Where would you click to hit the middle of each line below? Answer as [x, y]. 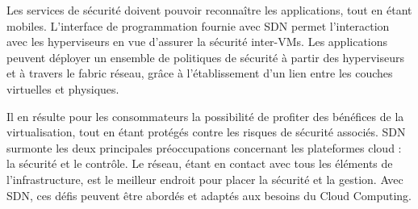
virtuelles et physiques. [63, 88]
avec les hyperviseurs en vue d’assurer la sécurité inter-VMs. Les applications [197, 42]
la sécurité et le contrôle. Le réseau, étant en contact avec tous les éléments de [200, 163]
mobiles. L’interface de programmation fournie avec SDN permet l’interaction [198, 25]
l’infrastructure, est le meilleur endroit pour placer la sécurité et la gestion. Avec [205, 179]
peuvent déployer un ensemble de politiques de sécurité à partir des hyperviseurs [206, 57]
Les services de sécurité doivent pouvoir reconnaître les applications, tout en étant [209, 10]
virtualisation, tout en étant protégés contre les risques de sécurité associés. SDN [206, 132]
